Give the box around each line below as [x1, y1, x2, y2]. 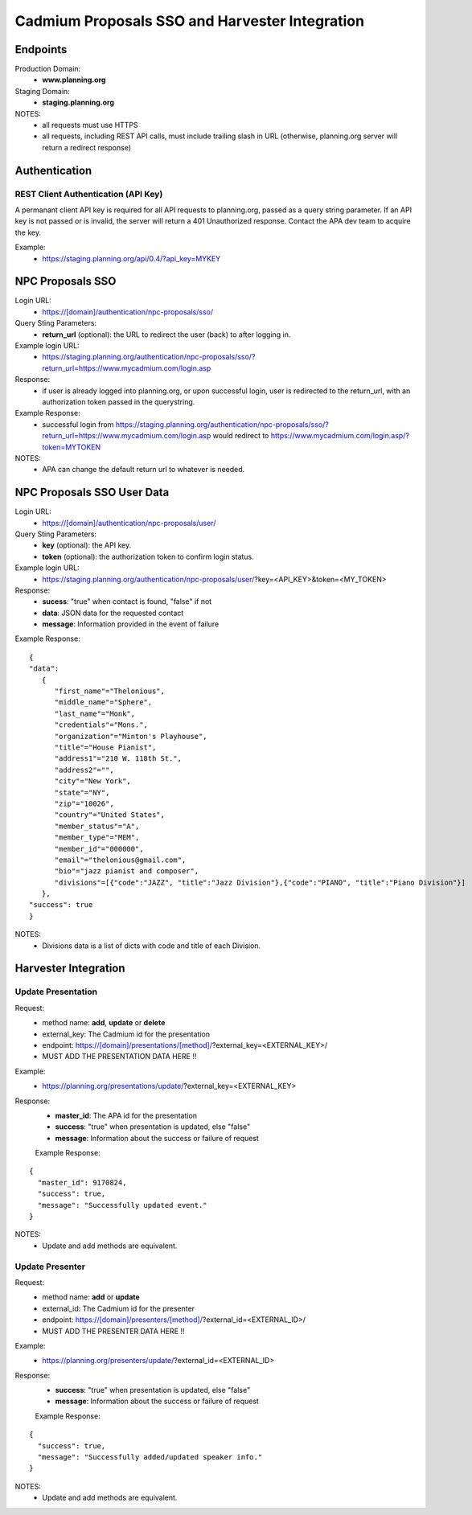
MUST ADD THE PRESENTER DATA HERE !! [42, 1326, 185, 1336]
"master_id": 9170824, [37, 1178, 127, 1187]
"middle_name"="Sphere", [54, 698, 153, 707]
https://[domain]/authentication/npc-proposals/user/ [42, 518, 216, 528]
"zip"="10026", [54, 799, 114, 808]
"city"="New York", [54, 777, 132, 786]
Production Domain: [14, 64, 81, 74]
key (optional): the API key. [42, 540, 132, 550]
